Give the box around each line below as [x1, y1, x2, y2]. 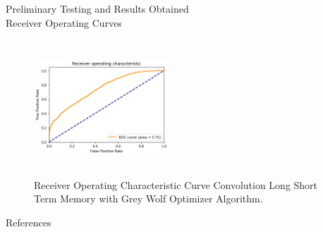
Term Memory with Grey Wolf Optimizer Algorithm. [34, 191, 263, 206]
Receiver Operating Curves [6, 15, 122, 30]
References [6, 214, 51, 229]
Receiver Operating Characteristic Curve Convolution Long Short [34, 177, 318, 192]
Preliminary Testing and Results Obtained [6, 1, 189, 16]
